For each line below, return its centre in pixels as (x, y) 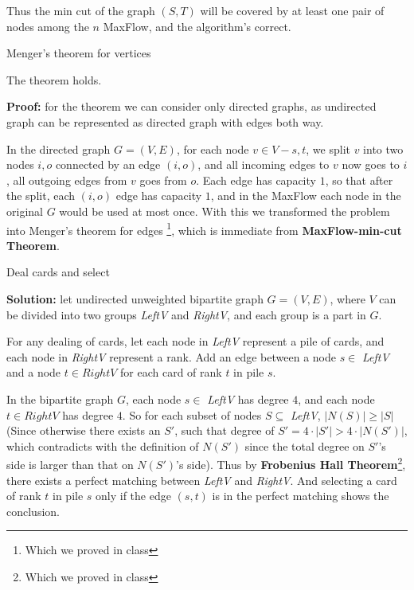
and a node (34, 372)
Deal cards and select (58, 272)
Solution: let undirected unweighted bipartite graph (135, 298)
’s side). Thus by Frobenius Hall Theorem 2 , (291, 463)
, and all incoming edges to (264, 164)
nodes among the (48, 26)
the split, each (41, 195)
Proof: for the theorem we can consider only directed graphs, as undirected (191, 106)
